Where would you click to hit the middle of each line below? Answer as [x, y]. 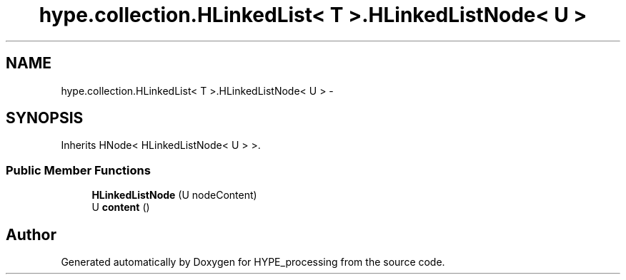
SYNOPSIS [45, 118]
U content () [121, 207]
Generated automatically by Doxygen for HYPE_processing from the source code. [253, 262]
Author [31, 234]
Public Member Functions [78, 170]
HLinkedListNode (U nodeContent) [174, 195]
